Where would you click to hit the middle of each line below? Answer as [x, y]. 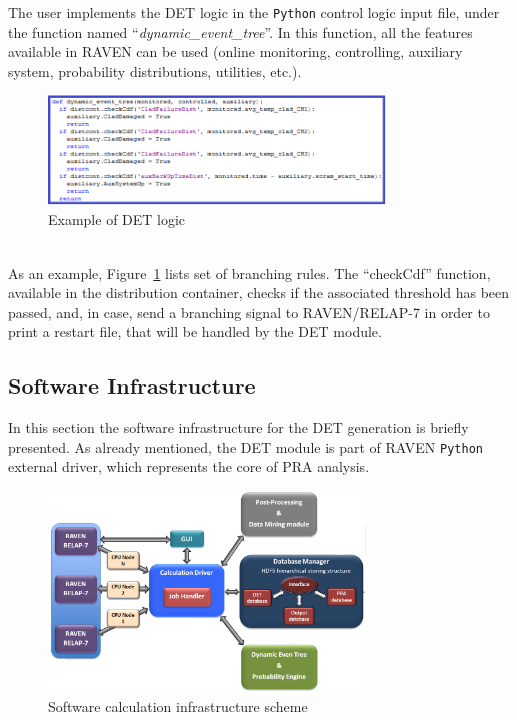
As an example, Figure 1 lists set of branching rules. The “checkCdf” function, [249, 272]
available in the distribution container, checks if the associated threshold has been [259, 292]
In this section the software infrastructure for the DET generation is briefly [238, 427]
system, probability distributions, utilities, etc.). [155, 70]
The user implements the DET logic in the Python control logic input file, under [254, 12]
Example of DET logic [117, 219]
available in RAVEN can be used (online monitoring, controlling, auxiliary [235, 51]
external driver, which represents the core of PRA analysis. [189, 466]
